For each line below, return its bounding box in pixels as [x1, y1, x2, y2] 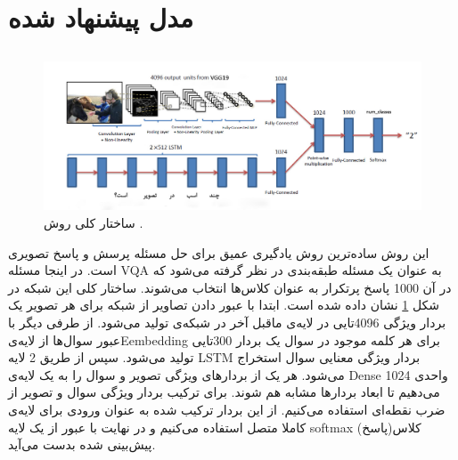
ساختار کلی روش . [44, 214, 143, 232]
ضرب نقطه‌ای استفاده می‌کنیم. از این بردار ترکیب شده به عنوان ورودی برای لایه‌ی [8, 399, 446, 418]
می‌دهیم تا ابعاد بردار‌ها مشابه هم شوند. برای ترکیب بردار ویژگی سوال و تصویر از [8, 383, 440, 401]
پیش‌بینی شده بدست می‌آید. [8, 435, 156, 454]
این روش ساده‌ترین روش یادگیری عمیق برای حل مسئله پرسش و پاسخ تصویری [8, 243, 429, 262]
